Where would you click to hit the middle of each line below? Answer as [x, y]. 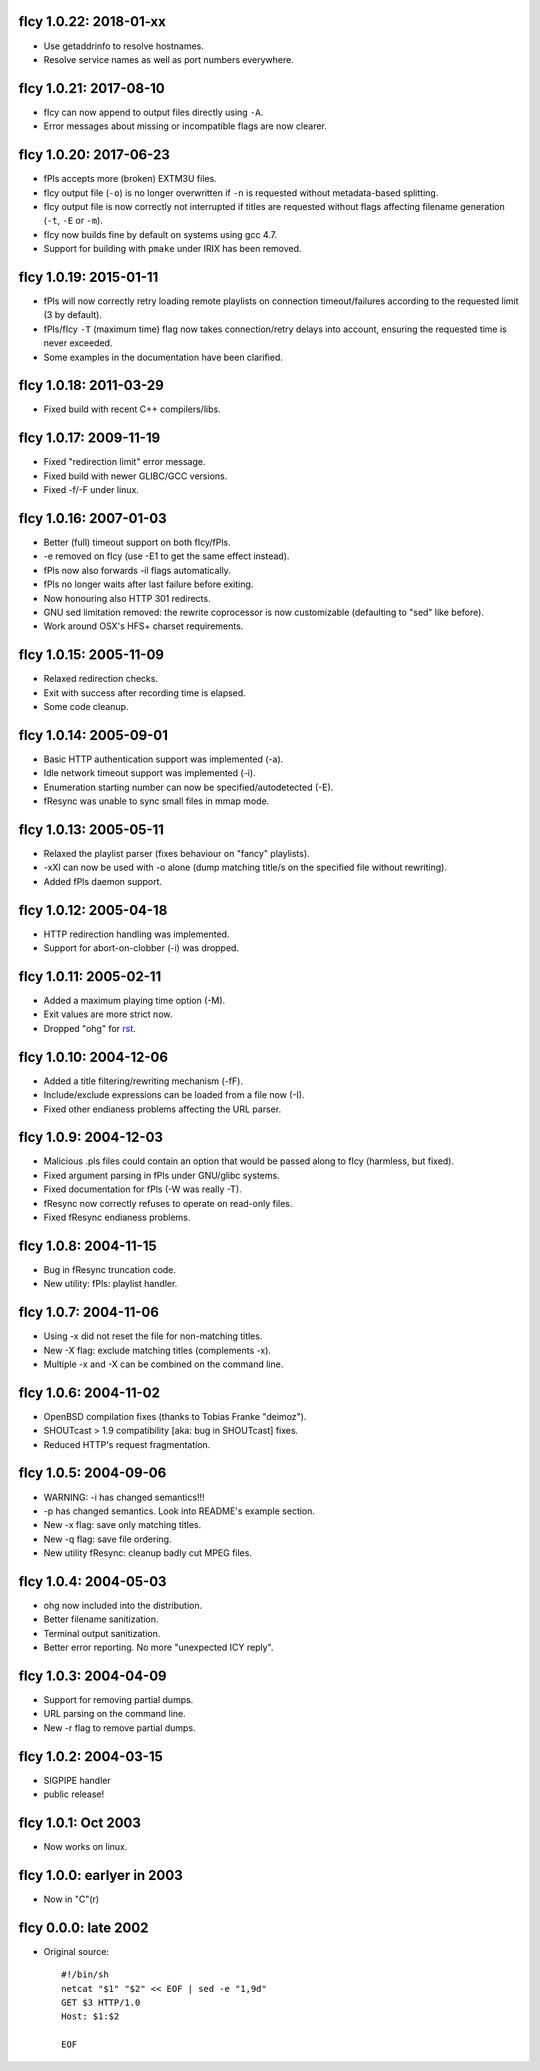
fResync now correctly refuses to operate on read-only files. [168, 1203]
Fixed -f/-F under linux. [91, 490]
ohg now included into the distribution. [123, 1606]
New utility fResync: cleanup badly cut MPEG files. [147, 1553]
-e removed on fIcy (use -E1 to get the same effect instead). [166, 556]
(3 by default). [72, 315]
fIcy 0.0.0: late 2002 [83, 1927]
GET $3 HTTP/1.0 [101, 2003]
